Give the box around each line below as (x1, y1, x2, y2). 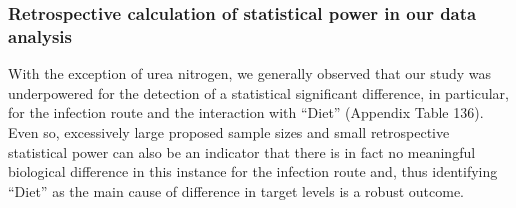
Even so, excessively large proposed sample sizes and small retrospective (8, 121, 450, 142)
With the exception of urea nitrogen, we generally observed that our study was (8, 63, 492, 84)
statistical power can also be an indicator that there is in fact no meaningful (8, 141, 476, 162)
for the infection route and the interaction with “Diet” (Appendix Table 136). (8, 102, 484, 123)
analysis (8, 23, 72, 48)
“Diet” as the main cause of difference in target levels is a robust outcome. (8, 180, 465, 201)
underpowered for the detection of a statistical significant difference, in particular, (8, 82, 509, 103)
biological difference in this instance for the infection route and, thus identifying (8, 161, 498, 182)
